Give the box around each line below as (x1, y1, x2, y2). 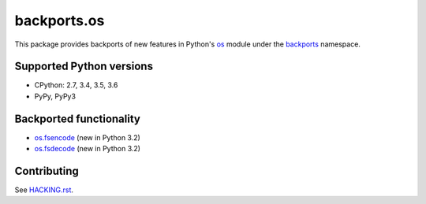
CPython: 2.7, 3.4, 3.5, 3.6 (34, 80, 118, 90)
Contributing (14, 164, 79, 177)
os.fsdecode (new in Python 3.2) (34, 144, 141, 154)
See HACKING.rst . (14, 185, 74, 195)
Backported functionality (14, 112, 141, 125)
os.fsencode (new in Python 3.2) (34, 132, 141, 142)
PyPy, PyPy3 (34, 91, 77, 101)
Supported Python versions (14, 60, 154, 73)
